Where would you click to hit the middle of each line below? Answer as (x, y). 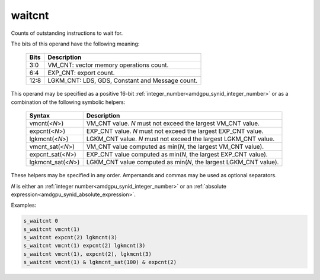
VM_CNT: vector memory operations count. (108, 65)
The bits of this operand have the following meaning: (75, 44)
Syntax (40, 116)
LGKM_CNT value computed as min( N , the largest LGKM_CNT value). (183, 162)
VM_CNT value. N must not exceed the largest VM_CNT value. (173, 123)
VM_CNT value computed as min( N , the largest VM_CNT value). (175, 146)
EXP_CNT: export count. (81, 73)
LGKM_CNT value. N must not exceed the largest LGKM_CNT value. (180, 139)
